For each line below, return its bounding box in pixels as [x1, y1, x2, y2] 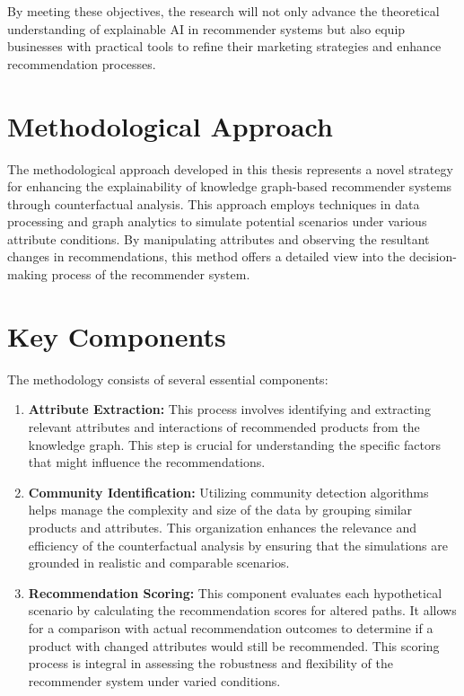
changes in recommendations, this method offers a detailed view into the [7, 247, 406, 266]
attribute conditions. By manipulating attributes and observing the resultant [7, 229, 430, 248]
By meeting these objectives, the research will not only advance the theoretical [7, 2, 440, 20]
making [7, 265, 48, 284]
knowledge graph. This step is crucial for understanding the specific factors [28, 435, 441, 454]
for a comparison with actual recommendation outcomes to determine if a [28, 618, 433, 637]
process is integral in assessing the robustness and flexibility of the [28, 654, 393, 673]
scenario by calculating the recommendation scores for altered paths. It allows [28, 601, 457, 620]
